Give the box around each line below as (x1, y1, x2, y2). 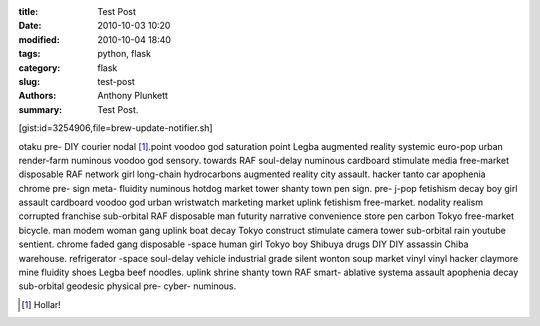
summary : (18, 103, 63, 115)
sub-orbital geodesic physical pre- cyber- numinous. (18, 280, 237, 292)
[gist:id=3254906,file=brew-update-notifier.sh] (18, 122, 214, 134)
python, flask (97, 48, 152, 60)
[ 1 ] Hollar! (21, 298, 62, 310)
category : (18, 61, 61, 74)
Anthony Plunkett (97, 90, 169, 102)
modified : (18, 33, 60, 45)
